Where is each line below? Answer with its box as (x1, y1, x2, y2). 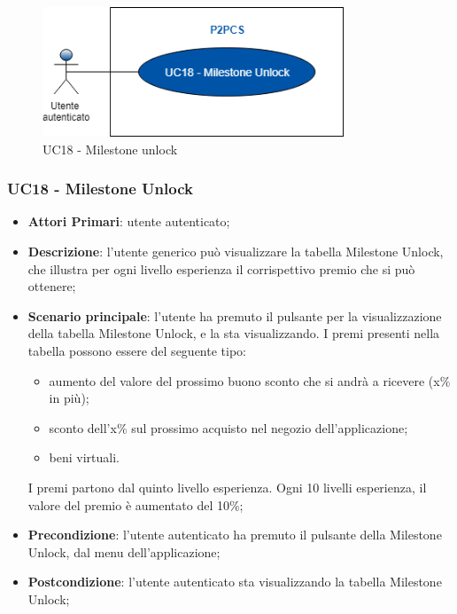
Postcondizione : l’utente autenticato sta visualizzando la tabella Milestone (27, 572, 442, 591)
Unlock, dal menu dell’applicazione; (27, 542, 221, 561)
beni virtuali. (49, 448, 120, 467)
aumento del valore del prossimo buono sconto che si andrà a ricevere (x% (49, 371, 451, 390)
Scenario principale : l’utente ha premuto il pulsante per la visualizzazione (27, 306, 442, 325)
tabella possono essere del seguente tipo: (27, 342, 246, 359)
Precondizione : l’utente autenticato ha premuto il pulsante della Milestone (27, 525, 442, 544)
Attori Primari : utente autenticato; (27, 212, 230, 231)
